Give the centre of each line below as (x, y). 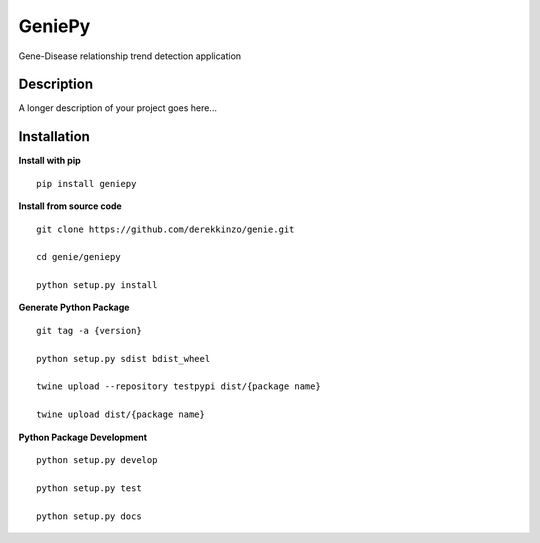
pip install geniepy (86, 183)
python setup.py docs (89, 516)
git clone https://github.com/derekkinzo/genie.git (165, 229)
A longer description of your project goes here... (117, 108)
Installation (54, 136)
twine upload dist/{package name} (120, 414)
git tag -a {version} (89, 330)
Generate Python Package (74, 307)
